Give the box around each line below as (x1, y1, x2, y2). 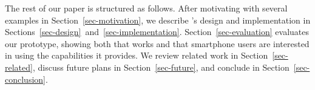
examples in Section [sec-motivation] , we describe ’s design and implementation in (5, 13, 311, 26)
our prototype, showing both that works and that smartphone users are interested (5, 37, 310, 50)
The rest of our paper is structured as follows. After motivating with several (5, 2, 288, 14)
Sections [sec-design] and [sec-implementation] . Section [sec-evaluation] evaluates (5, 25, 309, 38)
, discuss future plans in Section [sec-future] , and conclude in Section (32, 60, 290, 73)
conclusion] (5, 72, 46, 85)
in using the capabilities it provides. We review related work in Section (5, 49, 268, 62)
